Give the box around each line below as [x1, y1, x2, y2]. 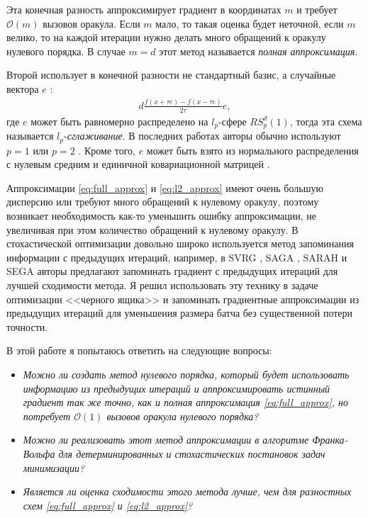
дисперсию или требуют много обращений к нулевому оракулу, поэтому [6, 194, 319, 209]
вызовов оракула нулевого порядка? [106, 408, 259, 423]
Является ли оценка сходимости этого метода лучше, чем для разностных [23, 484, 352, 499]
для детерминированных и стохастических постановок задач [58, 446, 325, 461]
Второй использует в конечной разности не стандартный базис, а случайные [6, 67, 336, 82]
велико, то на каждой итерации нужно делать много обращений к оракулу [6, 30, 326, 45]
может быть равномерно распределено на [30, 113, 208, 128]
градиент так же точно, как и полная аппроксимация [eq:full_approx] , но [23, 395, 348, 410]
